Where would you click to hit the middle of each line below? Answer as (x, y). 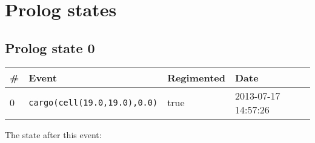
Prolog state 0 (50, 47)
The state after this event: (53, 134)
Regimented (196, 77)
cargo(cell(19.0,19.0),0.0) (93, 102)
